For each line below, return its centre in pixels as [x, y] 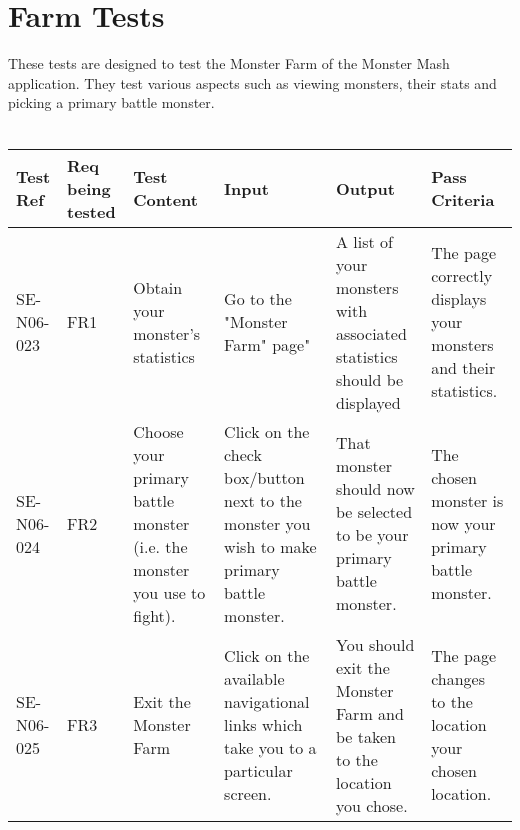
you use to [169, 592]
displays [459, 298]
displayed [368, 402]
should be [370, 379]
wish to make [270, 546]
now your [463, 523]
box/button [264, 477]
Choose [158, 431]
